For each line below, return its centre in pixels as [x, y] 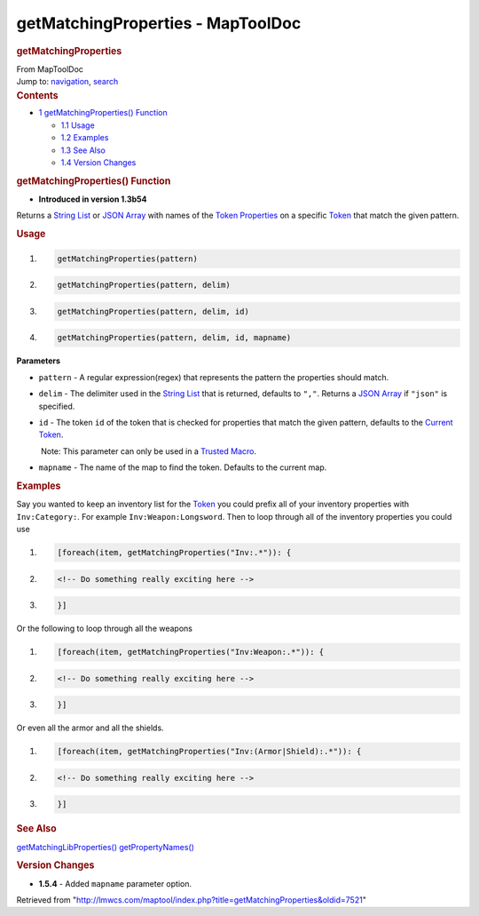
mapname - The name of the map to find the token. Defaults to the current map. [183, 467]
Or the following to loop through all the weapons [104, 629]
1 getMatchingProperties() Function [103, 113]
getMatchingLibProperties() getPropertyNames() [106, 847]
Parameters [39, 361]
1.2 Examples [85, 138]
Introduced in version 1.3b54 [93, 199]
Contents [37, 95]
